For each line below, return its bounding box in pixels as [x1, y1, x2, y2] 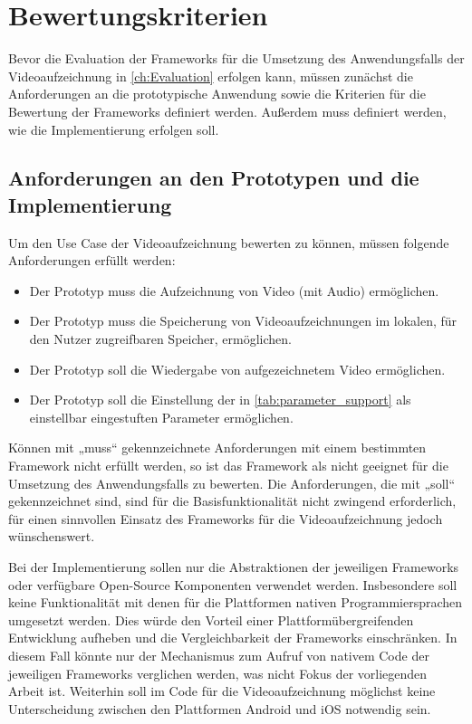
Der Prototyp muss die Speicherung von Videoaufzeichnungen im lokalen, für [29, 311, 458, 330]
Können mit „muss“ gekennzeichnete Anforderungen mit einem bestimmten [8, 438, 427, 457]
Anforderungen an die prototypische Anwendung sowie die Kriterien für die [8, 84, 426, 103]
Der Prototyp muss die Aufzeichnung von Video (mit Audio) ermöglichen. [29, 281, 439, 300]
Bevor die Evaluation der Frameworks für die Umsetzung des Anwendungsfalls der [8, 49, 465, 68]
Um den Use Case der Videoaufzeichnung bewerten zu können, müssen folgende [8, 233, 449, 252]
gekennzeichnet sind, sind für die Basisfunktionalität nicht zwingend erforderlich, [8, 491, 457, 510]
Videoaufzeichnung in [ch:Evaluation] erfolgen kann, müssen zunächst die [8, 66, 413, 85]
